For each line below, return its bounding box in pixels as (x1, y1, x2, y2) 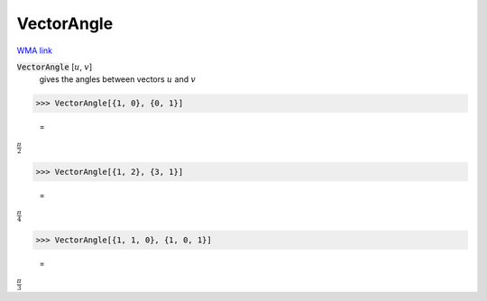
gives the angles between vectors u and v (39, 74, 197, 85)
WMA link (16, 45, 53, 56)
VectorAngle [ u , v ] (16, 61, 93, 72)
